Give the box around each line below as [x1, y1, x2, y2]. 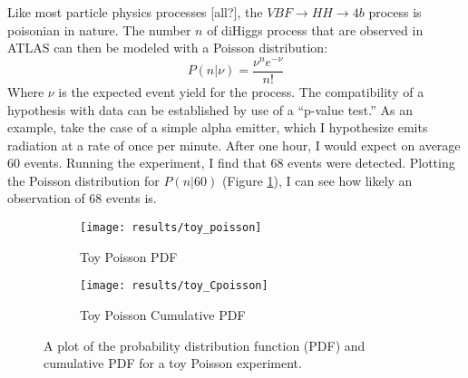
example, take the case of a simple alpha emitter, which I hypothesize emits [7, 118, 428, 137]
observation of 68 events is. [7, 189, 157, 208]
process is [368, 3, 422, 21]
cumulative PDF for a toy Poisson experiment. [44, 354, 302, 373]
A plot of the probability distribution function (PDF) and [44, 335, 366, 354]
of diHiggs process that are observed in [207, 20, 424, 39]
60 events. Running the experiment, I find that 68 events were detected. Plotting [7, 153, 455, 172]
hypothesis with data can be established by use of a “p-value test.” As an [7, 100, 413, 119]
